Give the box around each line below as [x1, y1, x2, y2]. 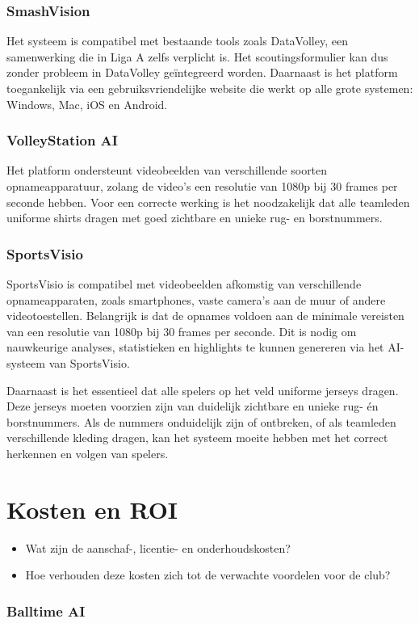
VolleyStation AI [6, 130, 118, 150]
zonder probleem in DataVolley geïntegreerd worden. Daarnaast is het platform [6, 64, 398, 81]
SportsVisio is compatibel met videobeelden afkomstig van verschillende [6, 276, 362, 292]
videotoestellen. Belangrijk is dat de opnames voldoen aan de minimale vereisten [6, 307, 404, 324]
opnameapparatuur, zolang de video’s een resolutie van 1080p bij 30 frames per [6, 178, 398, 194]
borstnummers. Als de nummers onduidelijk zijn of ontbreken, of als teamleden [6, 413, 396, 430]
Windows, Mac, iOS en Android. [6, 95, 168, 112]
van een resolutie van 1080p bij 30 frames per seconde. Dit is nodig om [6, 322, 357, 339]
